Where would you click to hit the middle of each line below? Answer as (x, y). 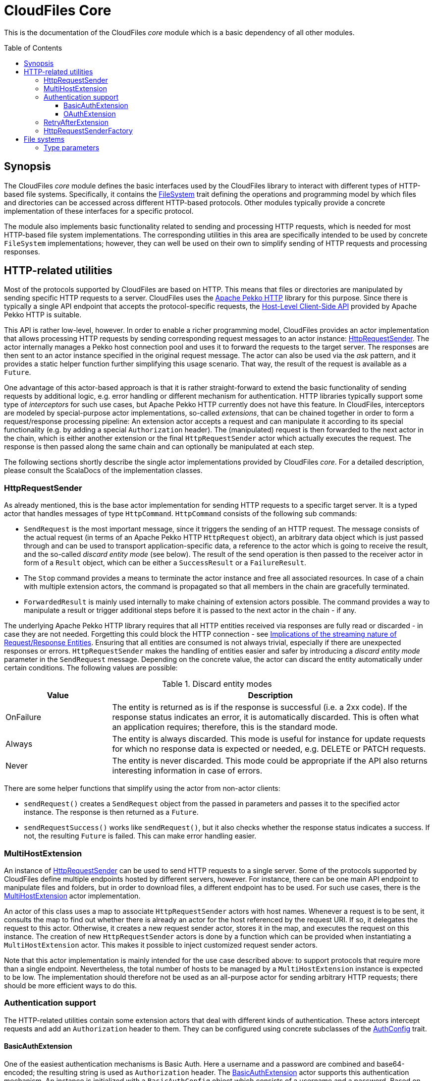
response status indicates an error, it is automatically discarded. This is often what (266, 717)
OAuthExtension (90, 114)
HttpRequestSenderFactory (88, 130)
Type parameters (72, 147)
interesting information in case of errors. (187, 771)
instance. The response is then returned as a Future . (111, 812)
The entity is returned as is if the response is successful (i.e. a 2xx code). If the (260, 707)
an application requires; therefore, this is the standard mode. (225, 727)
